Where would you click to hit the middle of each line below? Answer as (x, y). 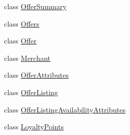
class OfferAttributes (36, 75)
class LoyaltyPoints (34, 127)
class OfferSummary (35, 6)
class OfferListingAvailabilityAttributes (65, 109)
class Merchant (27, 58)
